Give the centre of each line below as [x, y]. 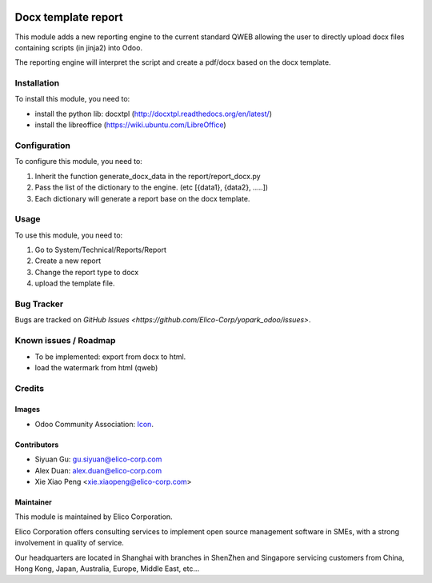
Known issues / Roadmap [65, 341]
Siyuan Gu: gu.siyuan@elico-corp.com [98, 459]
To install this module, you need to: [72, 99]
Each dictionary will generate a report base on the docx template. [142, 198]
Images [27, 409]
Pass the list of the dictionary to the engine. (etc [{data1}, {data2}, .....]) [151, 187]
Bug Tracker [39, 304]
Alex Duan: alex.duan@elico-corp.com [98, 470]
